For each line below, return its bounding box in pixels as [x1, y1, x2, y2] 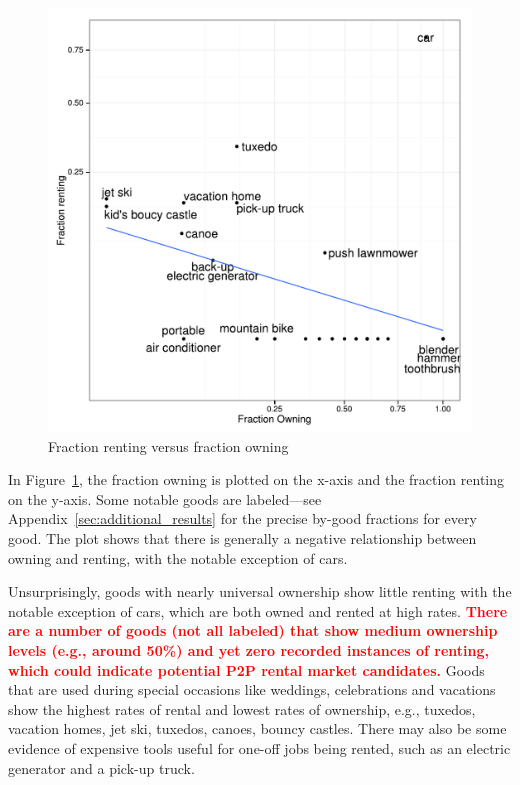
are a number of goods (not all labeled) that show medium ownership [8, 620, 498, 641]
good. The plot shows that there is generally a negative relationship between [8, 527, 477, 548]
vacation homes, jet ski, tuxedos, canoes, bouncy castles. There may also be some [8, 718, 507, 739]
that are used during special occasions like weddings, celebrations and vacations [8, 679, 496, 700]
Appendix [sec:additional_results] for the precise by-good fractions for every [8, 508, 477, 529]
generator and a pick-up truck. [8, 757, 195, 778]
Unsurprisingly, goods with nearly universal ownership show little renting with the [8, 581, 512, 602]
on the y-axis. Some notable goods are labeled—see [8, 488, 322, 509]
